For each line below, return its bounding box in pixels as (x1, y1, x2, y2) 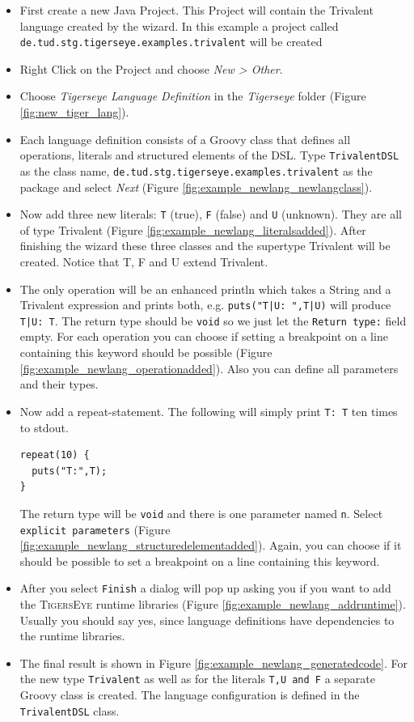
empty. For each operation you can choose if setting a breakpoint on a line (19, 328, 388, 345)
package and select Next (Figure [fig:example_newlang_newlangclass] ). (19, 178, 373, 195)
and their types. (19, 376, 99, 393)
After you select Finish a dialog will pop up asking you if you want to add (19, 580, 391, 597)
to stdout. (19, 418, 69, 435)
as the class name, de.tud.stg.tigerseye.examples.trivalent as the (19, 162, 373, 179)
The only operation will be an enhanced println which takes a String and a (19, 280, 391, 297)
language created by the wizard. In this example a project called (19, 17, 339, 34)
